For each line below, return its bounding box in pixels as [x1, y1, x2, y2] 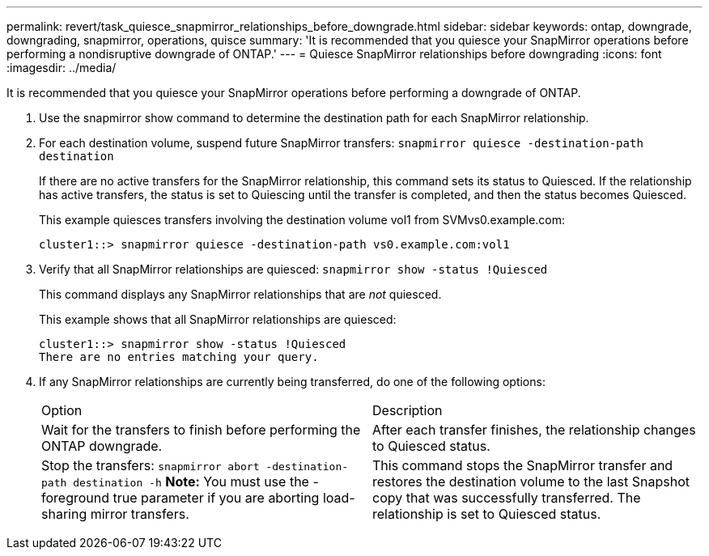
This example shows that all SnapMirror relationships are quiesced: [39, 312, 397, 326]
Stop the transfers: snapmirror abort [41, 457, 260, 473]
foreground [41, 490, 110, 506]
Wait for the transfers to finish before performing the [41, 422, 361, 438]
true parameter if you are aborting [113, 490, 320, 506]
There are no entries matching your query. [39, 350, 319, 363]
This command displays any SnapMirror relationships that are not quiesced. [39, 287, 442, 301]
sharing [41, 506, 87, 522]
